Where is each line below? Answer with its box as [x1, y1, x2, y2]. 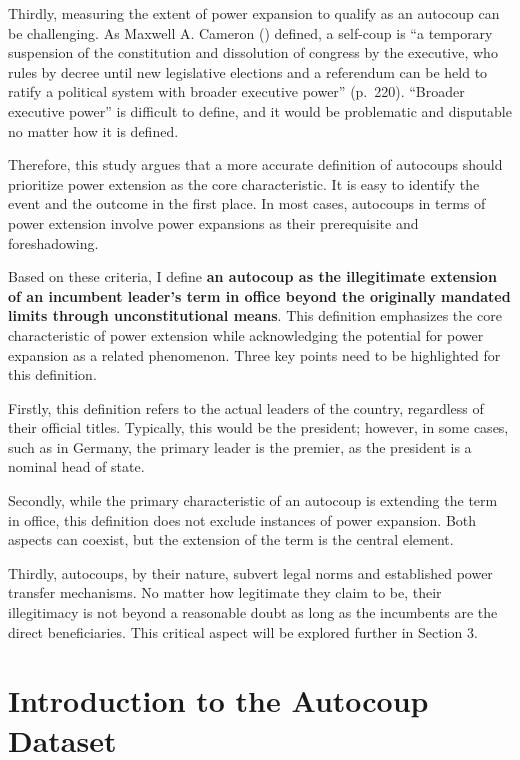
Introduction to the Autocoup [8, 680, 429, 721]
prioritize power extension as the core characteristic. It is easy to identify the [8, 173, 480, 194]
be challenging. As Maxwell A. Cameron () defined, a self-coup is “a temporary [8, 22, 493, 43]
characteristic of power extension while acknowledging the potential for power [8, 324, 484, 345]
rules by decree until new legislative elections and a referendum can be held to [8, 61, 488, 82]
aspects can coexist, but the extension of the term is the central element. [8, 529, 454, 550]
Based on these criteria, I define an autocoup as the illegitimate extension [8, 266, 497, 287]
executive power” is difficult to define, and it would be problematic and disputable [8, 100, 512, 121]
